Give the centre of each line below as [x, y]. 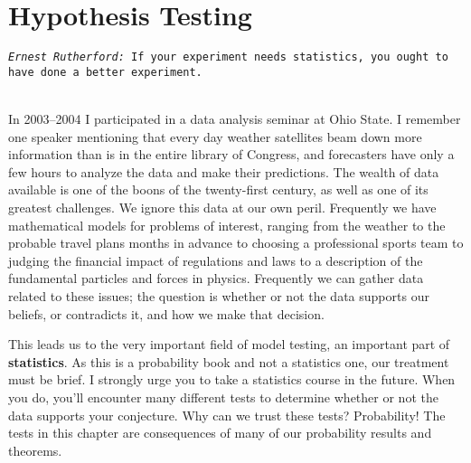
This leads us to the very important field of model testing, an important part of [229, 344]
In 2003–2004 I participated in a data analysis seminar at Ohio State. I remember [235, 119]
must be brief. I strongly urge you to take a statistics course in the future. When [232, 379]
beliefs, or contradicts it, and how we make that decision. [166, 313]
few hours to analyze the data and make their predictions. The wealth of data [224, 171]
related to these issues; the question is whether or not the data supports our [219, 295]
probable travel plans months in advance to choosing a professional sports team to [236, 243]
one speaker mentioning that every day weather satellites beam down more [215, 136]
